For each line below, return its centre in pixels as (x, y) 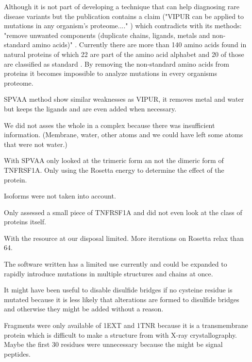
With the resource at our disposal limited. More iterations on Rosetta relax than (124, 238)
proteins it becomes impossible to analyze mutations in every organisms (110, 73)
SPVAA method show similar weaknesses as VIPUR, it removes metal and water (124, 99)
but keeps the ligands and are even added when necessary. (90, 108)
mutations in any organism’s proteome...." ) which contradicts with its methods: (123, 26)
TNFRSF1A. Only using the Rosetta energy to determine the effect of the (114, 170)
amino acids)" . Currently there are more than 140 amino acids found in (139, 45)
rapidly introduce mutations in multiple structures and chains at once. (109, 273)
